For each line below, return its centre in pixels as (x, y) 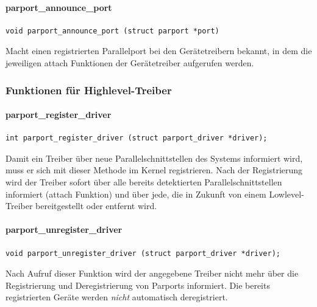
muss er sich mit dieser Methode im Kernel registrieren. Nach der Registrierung (154, 170)
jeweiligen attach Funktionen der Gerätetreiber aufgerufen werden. (130, 62)
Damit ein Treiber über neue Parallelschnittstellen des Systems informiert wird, (154, 158)
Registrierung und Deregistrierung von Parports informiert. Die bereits (138, 285)
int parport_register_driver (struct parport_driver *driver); (137, 138)
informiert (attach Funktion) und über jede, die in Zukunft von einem (136, 194)
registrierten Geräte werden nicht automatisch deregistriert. (117, 297)
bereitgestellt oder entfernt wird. (96, 206)
